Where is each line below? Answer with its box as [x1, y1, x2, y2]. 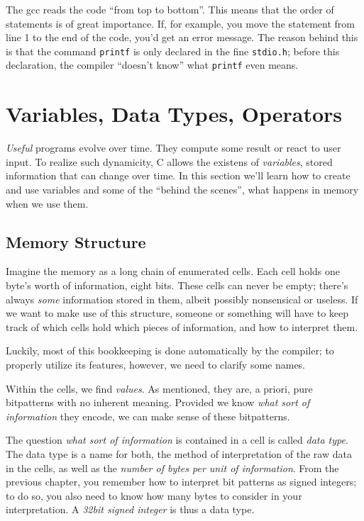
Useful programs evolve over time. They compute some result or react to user [6, 140, 341, 155]
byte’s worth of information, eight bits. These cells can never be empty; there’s [6, 277, 348, 292]
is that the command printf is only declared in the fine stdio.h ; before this [6, 43, 340, 58]
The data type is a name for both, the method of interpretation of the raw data [6, 446, 352, 461]
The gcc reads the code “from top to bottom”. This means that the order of [6, 2, 334, 16]
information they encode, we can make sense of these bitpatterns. [6, 408, 290, 423]
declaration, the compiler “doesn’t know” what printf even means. [6, 57, 299, 72]
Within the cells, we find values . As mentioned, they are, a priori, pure [6, 381, 313, 396]
